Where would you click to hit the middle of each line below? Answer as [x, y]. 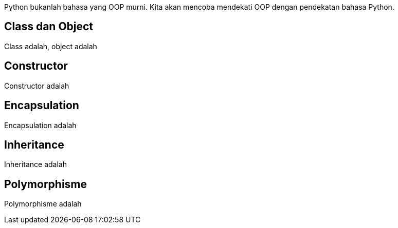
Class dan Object [49, 27]
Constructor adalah [37, 86]
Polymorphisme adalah [43, 204]
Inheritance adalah [35, 164]
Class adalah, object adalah [51, 46]
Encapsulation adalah [40, 125]
